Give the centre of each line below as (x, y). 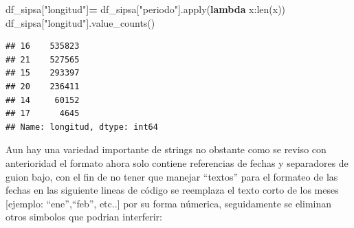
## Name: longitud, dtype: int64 (82, 127)
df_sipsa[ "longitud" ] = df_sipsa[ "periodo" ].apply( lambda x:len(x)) (146, 9)
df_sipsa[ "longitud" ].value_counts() (80, 22)
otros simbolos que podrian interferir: (84, 217)
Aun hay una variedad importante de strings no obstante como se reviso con (166, 149)
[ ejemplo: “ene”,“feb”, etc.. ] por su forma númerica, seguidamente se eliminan (169, 203)
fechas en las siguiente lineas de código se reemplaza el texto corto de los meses (172, 190)
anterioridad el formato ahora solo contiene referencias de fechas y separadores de (177, 162)
